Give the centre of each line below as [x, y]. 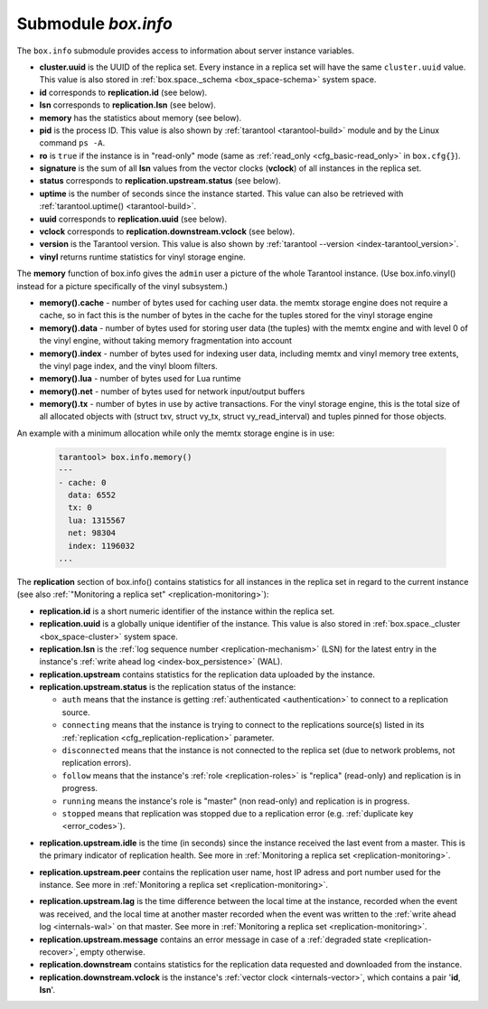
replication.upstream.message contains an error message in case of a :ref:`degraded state [211, 939]
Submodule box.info [95, 24]
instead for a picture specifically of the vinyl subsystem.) [122, 286]
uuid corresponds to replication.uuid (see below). [133, 219]
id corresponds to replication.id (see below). [123, 92]
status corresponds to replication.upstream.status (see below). [160, 181]
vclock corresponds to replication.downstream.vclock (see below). [167, 231]
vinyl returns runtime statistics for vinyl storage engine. [142, 257]
